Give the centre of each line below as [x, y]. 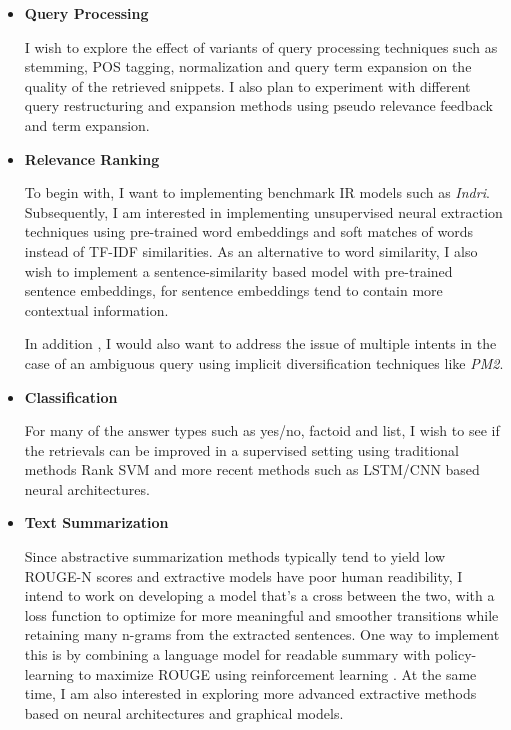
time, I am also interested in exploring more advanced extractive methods [250, 693]
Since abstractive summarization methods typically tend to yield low [235, 556]
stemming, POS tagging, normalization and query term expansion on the [248, 66]
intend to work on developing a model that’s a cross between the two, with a [259, 595]
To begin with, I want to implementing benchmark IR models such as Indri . [257, 192]
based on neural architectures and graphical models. [184, 712]
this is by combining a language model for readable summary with [227, 654]
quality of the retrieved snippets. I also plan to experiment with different [247, 85]
